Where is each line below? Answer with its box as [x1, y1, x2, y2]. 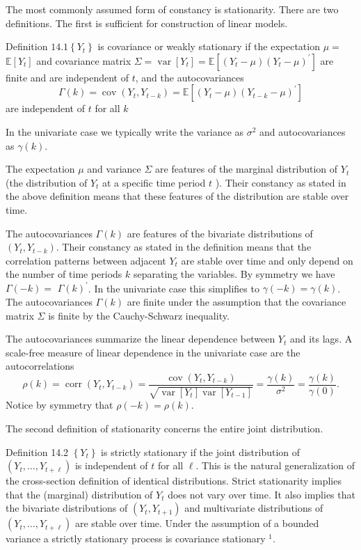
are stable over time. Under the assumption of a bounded [74, 516, 319, 531]
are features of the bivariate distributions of [127, 226, 313, 240]
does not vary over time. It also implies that [168, 487, 355, 501]
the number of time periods [6, 267, 122, 281]
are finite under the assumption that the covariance [127, 294, 346, 308]
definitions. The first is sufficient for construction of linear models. [6, 15, 288, 30]
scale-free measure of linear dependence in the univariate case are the [6, 345, 300, 359]
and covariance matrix [36, 53, 131, 68]
